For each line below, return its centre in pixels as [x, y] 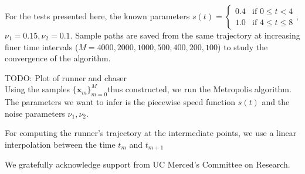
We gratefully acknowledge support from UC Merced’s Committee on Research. [148, 164]
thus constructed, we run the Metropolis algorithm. [199, 89]
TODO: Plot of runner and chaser [66, 77]
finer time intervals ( [42, 46]
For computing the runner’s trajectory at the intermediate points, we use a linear [151, 133]
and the [276, 102]
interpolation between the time [60, 144]
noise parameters [35, 113]
